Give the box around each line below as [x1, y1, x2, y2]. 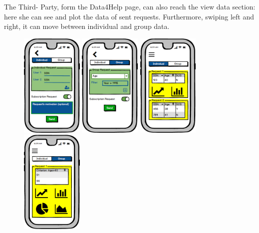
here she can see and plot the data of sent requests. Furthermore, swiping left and [4, 11, 254, 21]
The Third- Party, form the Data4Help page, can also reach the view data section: [4, 1, 256, 11]
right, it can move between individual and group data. [4, 21, 170, 31]
